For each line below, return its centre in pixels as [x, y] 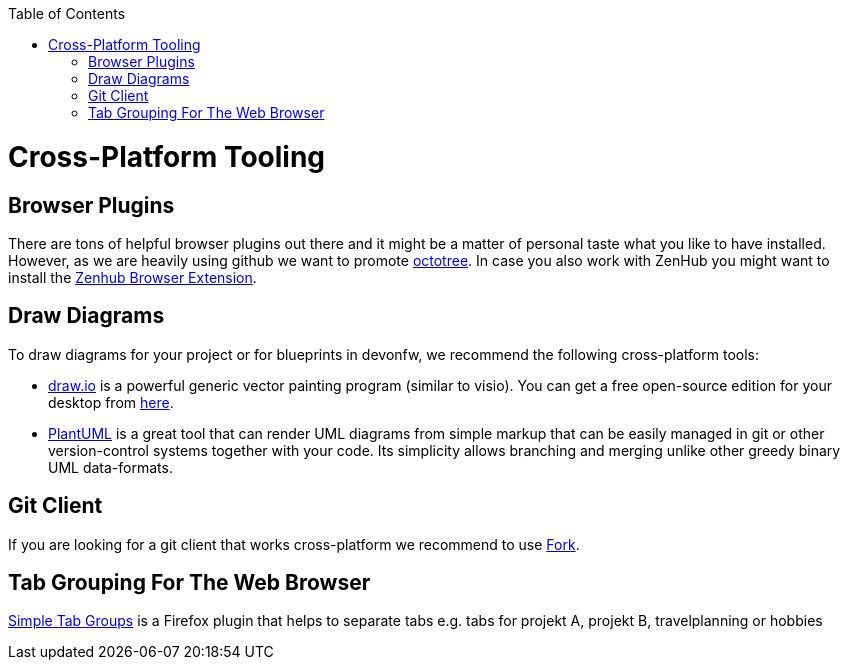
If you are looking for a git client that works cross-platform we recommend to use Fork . [294, 544]
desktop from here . [111, 402]
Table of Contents [67, 13]
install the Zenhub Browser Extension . [132, 277]
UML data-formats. [110, 467]
